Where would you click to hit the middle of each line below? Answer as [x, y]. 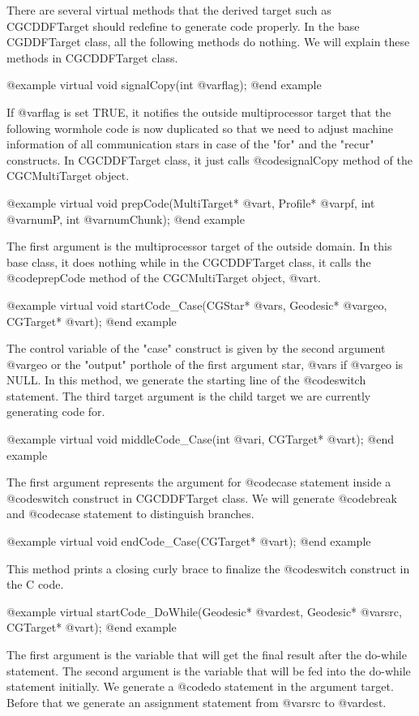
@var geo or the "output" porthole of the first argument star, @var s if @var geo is [205, 364]
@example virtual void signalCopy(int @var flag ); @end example [164, 85]
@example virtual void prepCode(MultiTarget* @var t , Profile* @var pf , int [191, 202]
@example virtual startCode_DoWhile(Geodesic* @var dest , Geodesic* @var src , [204, 611]
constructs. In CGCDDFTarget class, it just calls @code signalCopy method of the [210, 159]
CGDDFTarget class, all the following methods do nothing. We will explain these [208, 42]
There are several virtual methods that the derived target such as [169, 10]
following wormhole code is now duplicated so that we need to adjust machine [200, 128]
